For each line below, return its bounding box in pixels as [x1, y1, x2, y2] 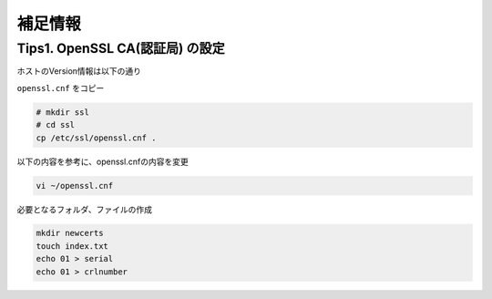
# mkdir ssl [36, 107, 90, 118]
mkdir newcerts [36, 228, 104, 239]
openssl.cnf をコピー [16, 82, 105, 93]
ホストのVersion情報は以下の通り [16, 66, 141, 77]
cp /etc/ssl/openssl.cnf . [36, 132, 157, 143]
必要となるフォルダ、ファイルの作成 [16, 203, 152, 214]
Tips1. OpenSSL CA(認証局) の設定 [16, 40, 225, 57]
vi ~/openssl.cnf [36, 180, 114, 191]
